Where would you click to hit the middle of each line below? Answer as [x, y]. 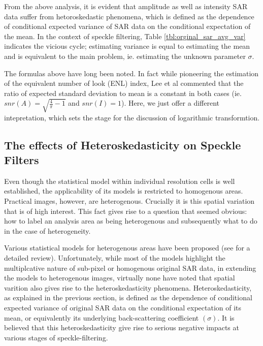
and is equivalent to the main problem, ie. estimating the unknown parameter [125, 56]
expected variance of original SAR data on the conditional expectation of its [123, 307]
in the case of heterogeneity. [47, 230]
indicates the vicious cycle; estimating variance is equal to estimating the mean [127, 46]
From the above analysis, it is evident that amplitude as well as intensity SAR [126, 6]
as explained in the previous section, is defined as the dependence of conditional [128, 297]
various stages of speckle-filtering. [56, 337]
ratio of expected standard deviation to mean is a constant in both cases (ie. [123, 93]
